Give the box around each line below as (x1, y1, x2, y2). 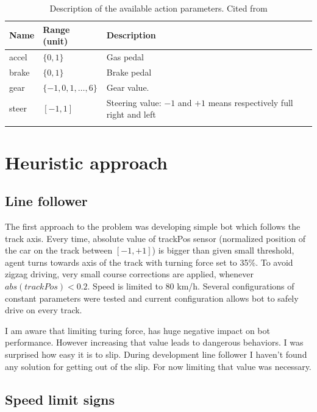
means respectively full (208, 96, 293, 108)
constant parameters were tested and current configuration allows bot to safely (5, 291, 299, 304)
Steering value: (106, 96, 162, 108)
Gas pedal (106, 51, 144, 63)
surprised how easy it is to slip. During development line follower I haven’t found (5, 348, 307, 361)
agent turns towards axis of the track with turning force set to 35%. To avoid (5, 255, 293, 268)
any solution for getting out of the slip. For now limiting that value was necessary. (5, 360, 312, 372)
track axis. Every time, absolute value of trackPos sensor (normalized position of (5, 232, 305, 244)
